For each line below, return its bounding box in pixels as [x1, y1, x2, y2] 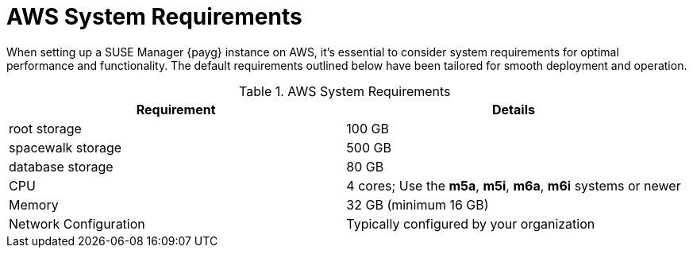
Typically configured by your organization [346, 215, 595, 232]
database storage [9, 158, 114, 175]
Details [492, 101, 535, 117]
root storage [9, 120, 82, 137]
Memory [9, 196, 59, 213]
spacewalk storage [9, 139, 122, 156]
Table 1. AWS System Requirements [239, 83, 451, 99]
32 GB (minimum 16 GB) [346, 196, 489, 213]
